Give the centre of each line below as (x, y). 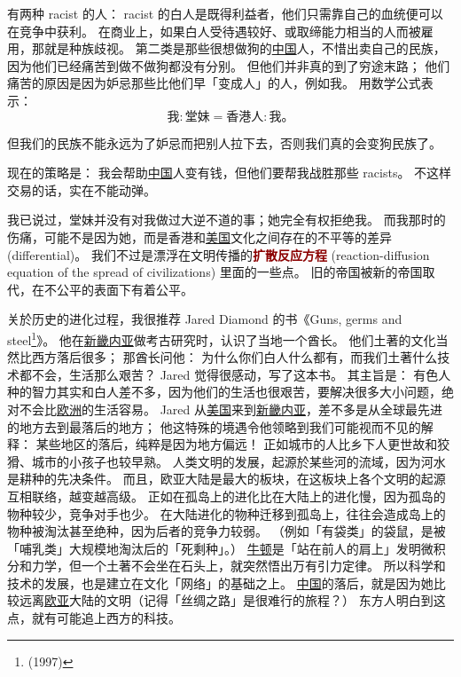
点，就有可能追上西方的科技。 (94, 618)
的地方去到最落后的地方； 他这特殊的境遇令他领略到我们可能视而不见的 (214, 426)
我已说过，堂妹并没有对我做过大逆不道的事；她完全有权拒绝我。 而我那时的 (227, 220)
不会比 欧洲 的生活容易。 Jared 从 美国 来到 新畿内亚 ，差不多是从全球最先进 (231, 409)
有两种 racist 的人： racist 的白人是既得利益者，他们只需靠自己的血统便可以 (225, 13)
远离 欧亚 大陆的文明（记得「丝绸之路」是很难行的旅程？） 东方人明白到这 (232, 600)
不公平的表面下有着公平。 (118, 289)
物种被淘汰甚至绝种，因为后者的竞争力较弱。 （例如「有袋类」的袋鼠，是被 (227, 531)
